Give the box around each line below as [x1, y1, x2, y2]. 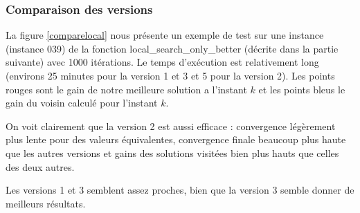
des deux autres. [6, 159, 75, 174]
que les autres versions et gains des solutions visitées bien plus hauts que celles [6, 145, 339, 160]
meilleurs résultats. [6, 196, 86, 210]
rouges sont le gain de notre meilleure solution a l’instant [6, 82, 247, 96]
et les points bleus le [258, 82, 345, 96]
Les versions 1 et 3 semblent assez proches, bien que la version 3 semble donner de [6, 183, 354, 197]
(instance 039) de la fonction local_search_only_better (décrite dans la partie [6, 41, 339, 55]
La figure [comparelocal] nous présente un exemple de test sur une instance [6, 28, 324, 42]
